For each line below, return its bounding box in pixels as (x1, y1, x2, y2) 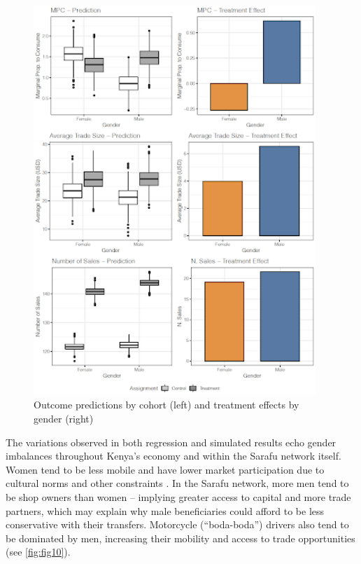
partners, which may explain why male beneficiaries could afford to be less (6, 503, 325, 518)
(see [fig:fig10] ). (6, 544, 71, 559)
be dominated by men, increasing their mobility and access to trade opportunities (6, 530, 355, 545)
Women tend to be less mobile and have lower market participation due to (6, 462, 325, 476)
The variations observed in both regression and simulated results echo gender (6, 434, 337, 449)
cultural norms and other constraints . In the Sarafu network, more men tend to (6, 476, 349, 490)
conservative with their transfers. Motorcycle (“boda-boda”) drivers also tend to (6, 517, 349, 532)
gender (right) (34, 411, 94, 426)
